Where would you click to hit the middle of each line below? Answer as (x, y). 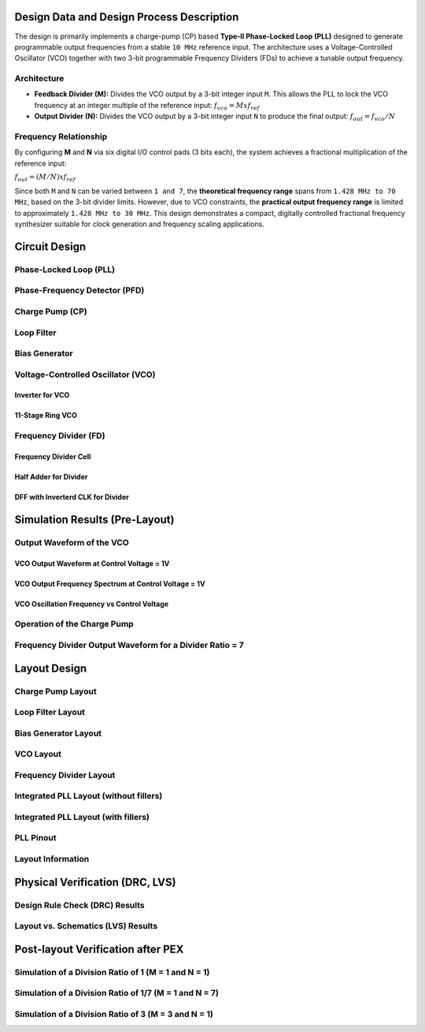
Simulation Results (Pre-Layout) (94, 519)
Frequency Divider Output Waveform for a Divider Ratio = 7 (129, 645)
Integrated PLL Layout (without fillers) (89, 796)
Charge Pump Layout (56, 691)
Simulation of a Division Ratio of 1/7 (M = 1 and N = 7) (117, 993)
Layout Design (51, 668)
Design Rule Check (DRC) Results (79, 905)
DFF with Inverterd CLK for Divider (72, 497)
